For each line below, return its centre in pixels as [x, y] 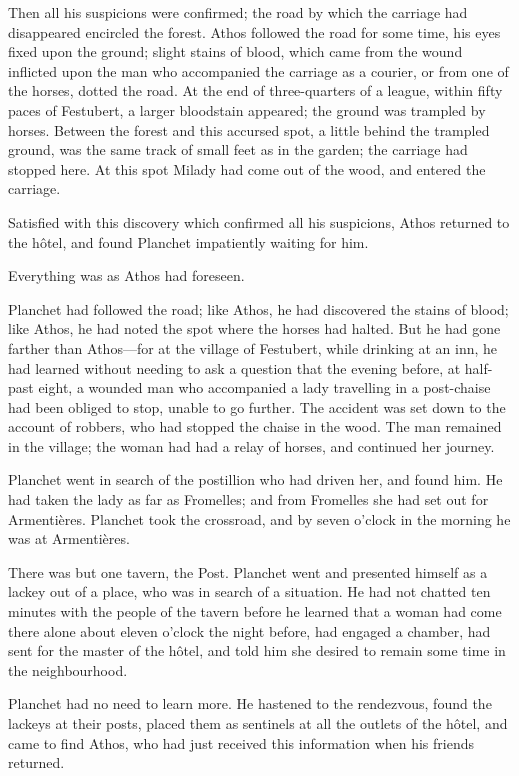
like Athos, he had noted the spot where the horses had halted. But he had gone [254, 328]
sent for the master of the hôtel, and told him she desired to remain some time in [257, 650]
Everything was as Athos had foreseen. [126, 275]
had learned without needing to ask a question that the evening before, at [234, 367]
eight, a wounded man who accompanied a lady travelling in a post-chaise [264, 387]
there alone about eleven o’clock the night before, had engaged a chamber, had [249, 630]
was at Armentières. [69, 538]
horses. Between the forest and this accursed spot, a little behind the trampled [249, 129]
